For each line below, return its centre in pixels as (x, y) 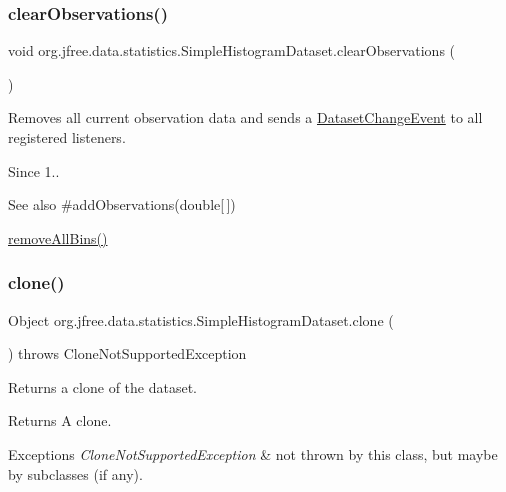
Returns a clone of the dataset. (102, 386)
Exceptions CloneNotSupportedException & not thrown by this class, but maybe (253, 453)
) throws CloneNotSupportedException (127, 353)
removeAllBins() (58, 237)
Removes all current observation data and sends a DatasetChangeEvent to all (245, 117)
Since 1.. (34, 170)
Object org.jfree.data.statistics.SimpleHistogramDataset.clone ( (201, 319)
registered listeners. (67, 137)
